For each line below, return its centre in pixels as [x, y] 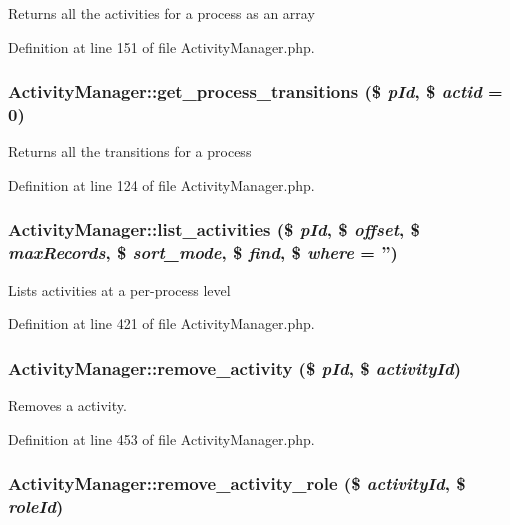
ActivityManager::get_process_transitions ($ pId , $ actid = [255, 91]
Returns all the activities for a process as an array [161, 13]
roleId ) [36, 506]
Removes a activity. [67, 405]
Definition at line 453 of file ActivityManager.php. [161, 438]
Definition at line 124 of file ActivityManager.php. [161, 184]
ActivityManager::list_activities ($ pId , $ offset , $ [214, 229]
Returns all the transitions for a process [130, 151]
